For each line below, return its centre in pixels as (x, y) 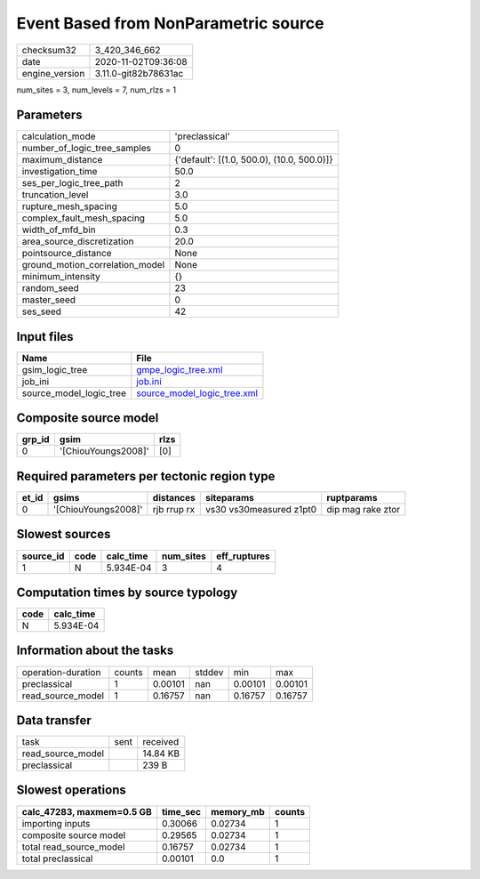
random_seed (50, 288)
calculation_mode (59, 136)
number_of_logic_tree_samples (86, 149)
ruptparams (352, 498)
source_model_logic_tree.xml (197, 393)
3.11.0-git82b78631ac (139, 73)
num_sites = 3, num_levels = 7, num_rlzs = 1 (96, 90)
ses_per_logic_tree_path (72, 183)
